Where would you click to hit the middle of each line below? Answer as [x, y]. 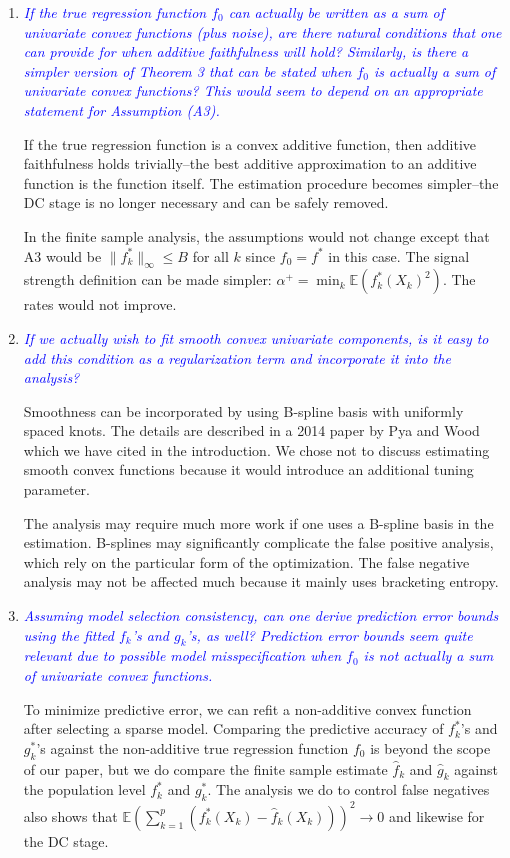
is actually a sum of [434, 70]
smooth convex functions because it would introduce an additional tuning [248, 469]
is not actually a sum [428, 655]
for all [210, 255]
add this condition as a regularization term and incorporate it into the [237, 357]
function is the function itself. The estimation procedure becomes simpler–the [261, 182]
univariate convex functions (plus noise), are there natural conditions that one [262, 31]
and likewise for [436, 815]
